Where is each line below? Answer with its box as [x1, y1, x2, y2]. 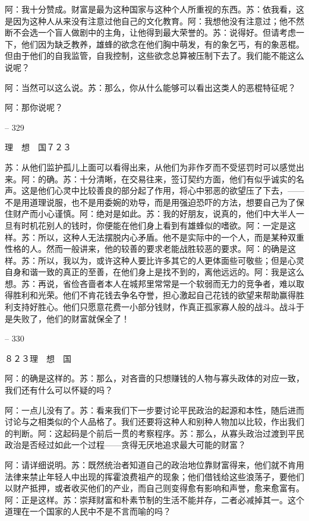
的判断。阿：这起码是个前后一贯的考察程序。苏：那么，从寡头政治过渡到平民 [5, 427, 304, 439]
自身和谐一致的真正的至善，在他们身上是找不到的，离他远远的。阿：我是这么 [5, 266, 304, 278]
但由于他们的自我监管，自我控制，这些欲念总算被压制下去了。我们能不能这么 [5, 49, 304, 62]
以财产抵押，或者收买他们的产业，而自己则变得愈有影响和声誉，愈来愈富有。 [5, 482, 304, 494]
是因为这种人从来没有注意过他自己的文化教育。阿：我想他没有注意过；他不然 [5, 14, 304, 27]
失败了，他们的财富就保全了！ [12, 312, 130, 324]
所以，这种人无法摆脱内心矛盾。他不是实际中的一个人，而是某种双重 [37, 230, 304, 243]
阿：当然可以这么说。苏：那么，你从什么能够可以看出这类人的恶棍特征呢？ [5, 81, 296, 93]
